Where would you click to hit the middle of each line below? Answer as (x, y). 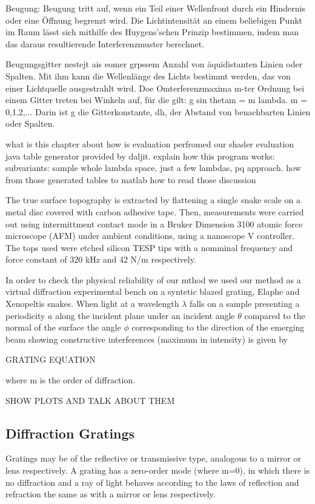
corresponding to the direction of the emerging (218, 327)
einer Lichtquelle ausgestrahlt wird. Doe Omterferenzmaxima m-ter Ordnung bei (155, 88)
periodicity (25, 315)
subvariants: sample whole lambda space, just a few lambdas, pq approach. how (153, 168)
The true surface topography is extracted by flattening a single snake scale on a (153, 200)
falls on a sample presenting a (244, 304)
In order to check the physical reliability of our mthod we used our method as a (153, 279)
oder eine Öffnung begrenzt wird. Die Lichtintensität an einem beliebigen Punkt (154, 20)
